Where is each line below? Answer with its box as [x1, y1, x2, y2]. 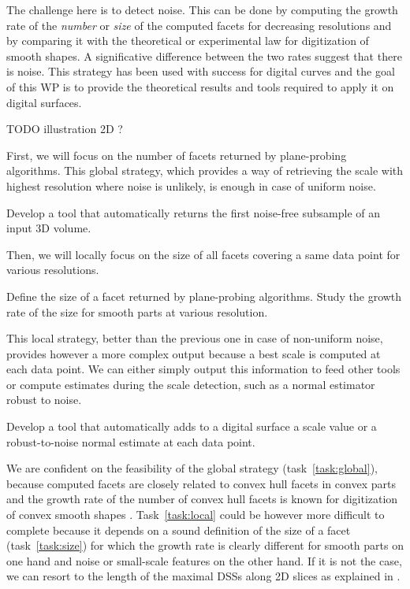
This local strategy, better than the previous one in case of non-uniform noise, [6, 330, 383, 346]
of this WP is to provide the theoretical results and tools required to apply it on [6, 78, 394, 94]
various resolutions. [6, 261, 99, 278]
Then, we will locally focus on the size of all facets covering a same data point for [6, 246, 401, 262]
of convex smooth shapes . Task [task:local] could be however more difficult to [6, 506, 385, 523]
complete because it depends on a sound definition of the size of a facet [6, 521, 351, 538]
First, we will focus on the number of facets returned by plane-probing [6, 146, 347, 163]
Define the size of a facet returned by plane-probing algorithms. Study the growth [6, 287, 402, 304]
